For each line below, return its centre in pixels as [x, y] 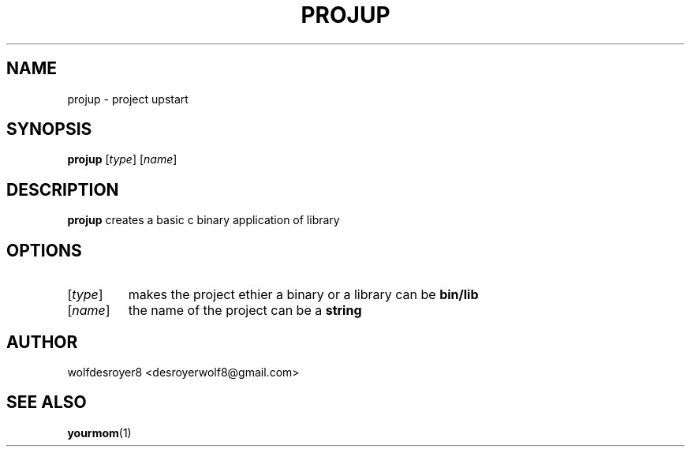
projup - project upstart [128, 99]
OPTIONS [44, 250]
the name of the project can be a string [245, 311]
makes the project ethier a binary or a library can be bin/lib [303, 295]
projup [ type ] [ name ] [122, 159]
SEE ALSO [47, 402]
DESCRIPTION [63, 189]
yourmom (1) [99, 432]
